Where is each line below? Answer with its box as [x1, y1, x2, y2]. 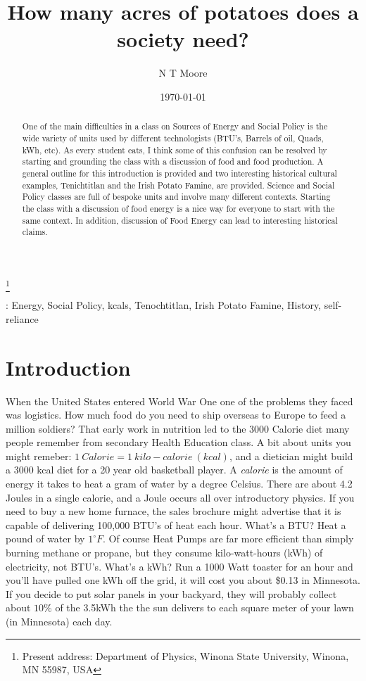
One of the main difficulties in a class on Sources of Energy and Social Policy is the [22, 120, 328, 132]
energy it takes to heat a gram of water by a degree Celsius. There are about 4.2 [6, 476, 353, 491]
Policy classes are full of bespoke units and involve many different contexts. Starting [22, 191, 331, 203]
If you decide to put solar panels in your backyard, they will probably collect [6, 586, 337, 601]
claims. [22, 226, 48, 238]
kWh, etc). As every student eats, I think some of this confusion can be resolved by [22, 144, 327, 155]
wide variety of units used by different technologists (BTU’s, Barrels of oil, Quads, [22, 132, 324, 144]
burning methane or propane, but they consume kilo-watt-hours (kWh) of [6, 545, 323, 560]
